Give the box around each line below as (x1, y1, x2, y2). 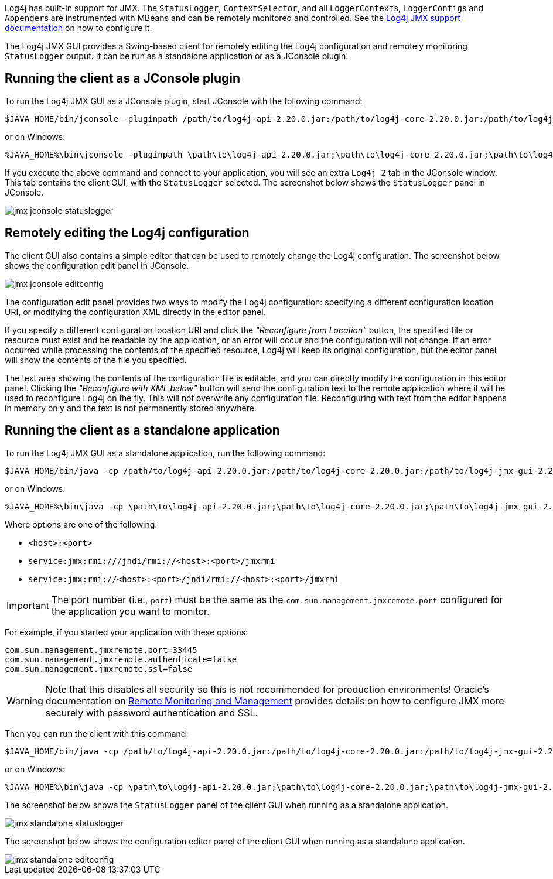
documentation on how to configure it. (5, 23, 152, 33)
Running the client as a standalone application (5, 423, 280, 438)
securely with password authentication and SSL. (45, 706, 258, 719)
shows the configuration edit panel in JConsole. (5, 260, 189, 271)
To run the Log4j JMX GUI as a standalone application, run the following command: (5, 447, 326, 458)
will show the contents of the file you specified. (5, 354, 187, 365)
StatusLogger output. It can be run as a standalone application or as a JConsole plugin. (5, 51, 349, 61)
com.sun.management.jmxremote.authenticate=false (5, 654, 237, 664)
